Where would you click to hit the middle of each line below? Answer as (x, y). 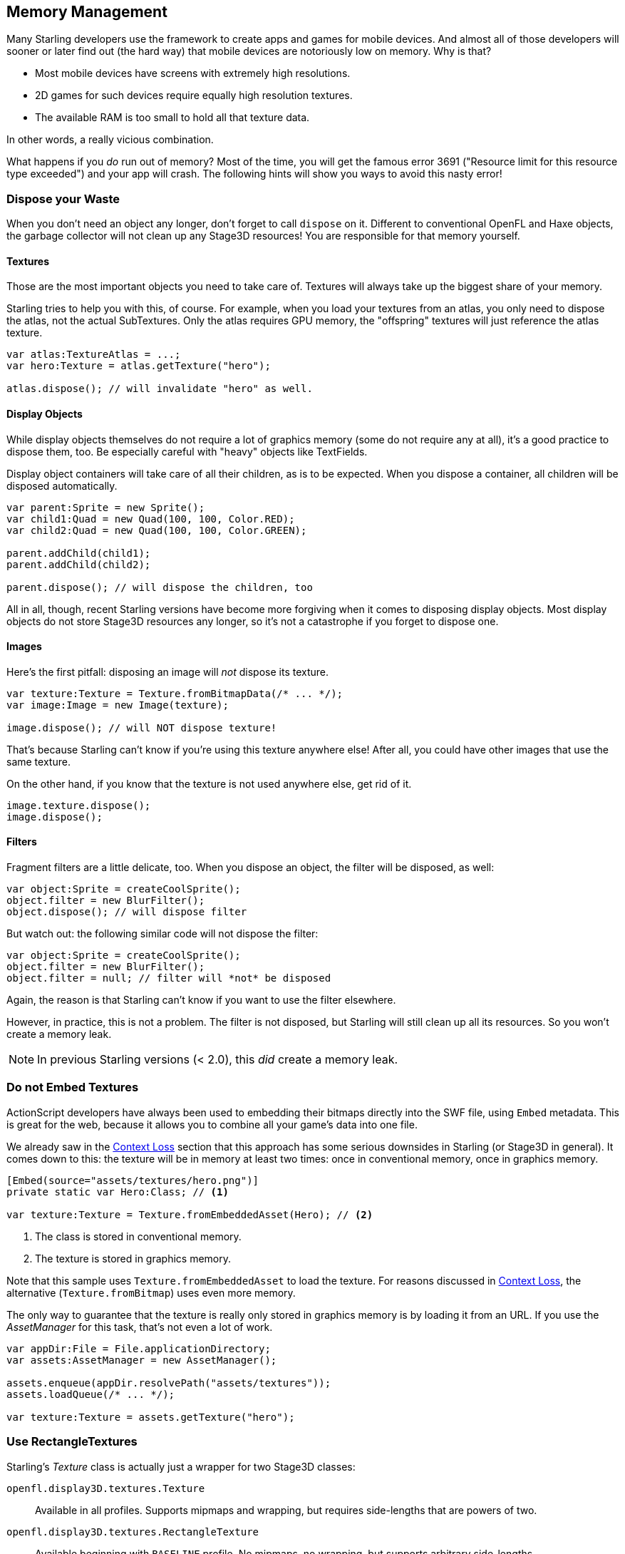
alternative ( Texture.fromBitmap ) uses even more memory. (151, 1292)
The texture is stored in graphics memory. (133, 1258)
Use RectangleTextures (72, 1442)
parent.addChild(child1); (79, 553)
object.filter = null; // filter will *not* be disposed (169, 978)
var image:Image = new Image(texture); (118, 705)
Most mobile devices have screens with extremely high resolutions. (193, 73)
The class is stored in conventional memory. (138, 1236)
